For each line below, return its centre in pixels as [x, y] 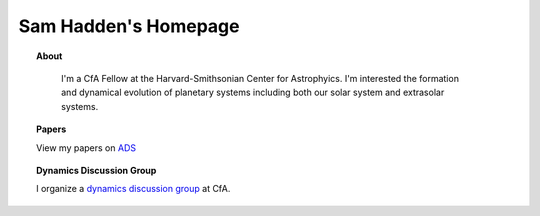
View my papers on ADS [86, 147]
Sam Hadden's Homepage [129, 26]
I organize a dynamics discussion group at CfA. [133, 189]
